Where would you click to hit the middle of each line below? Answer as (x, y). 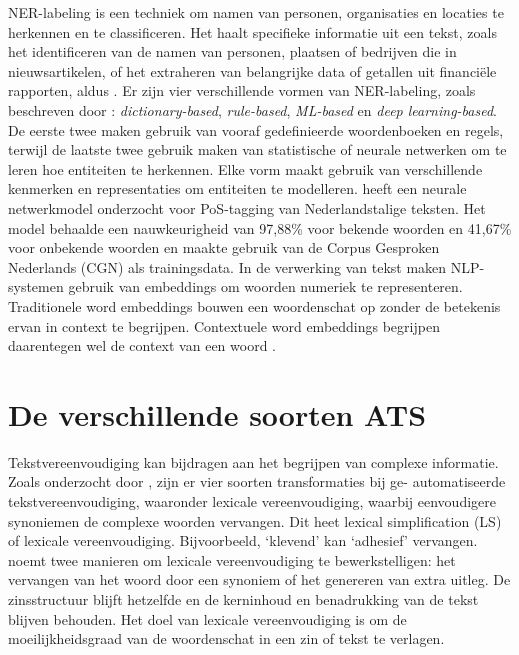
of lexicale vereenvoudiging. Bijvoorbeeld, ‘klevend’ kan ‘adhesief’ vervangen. (243, 540)
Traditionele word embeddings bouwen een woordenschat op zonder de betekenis (254, 305)
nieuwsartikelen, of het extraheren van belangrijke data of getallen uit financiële (252, 70)
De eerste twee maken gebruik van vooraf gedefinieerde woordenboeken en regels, (256, 129)
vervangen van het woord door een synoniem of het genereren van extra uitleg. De (259, 579)
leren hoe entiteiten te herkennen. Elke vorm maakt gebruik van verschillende (245, 168)
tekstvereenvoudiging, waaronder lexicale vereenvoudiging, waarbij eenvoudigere (252, 501)
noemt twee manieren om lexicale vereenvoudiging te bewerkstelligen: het (232, 559)
